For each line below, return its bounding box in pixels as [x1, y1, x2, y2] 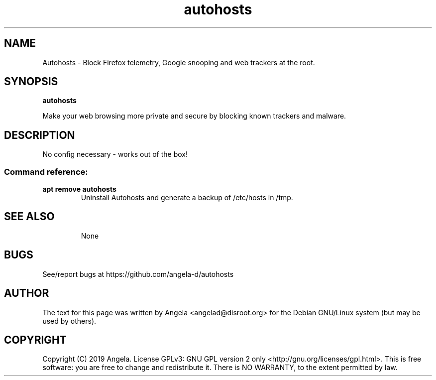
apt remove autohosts [42, 185, 116, 194]
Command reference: [4, 166, 88, 177]
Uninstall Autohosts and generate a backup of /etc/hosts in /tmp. [81, 193, 293, 202]
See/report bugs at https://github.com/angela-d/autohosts [42, 269, 234, 278]
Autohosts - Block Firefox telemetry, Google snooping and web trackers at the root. [42, 58, 315, 67]
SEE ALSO [4, 210, 55, 223]
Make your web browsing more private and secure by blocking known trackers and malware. [42, 112, 346, 121]
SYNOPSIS [4, 75, 58, 88]
